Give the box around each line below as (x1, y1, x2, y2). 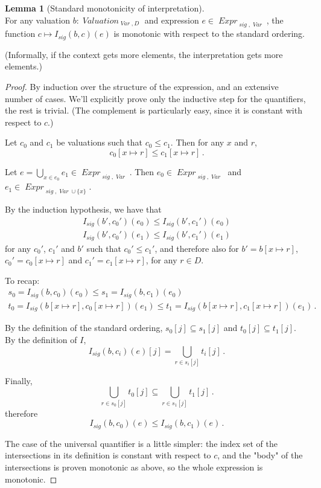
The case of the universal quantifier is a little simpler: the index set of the (5, 437, 278, 449)
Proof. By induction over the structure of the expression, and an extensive (5, 80, 279, 93)
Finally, (5, 374, 33, 387)
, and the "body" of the (217, 449, 303, 461)
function (5, 27, 36, 40)
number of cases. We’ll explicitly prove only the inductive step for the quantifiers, (5, 92, 306, 104)
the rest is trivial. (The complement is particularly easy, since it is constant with (5, 104, 302, 117)
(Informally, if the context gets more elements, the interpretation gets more (5, 48, 283, 60)
